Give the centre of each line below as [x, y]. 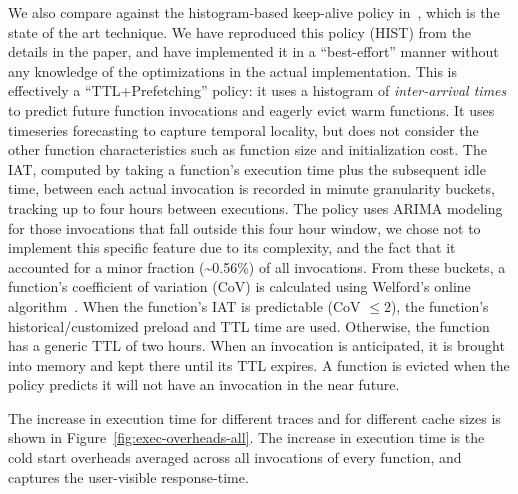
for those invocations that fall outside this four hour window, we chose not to [244, 227]
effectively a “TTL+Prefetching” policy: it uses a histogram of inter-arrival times [257, 90]
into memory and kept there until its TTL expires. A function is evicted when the [259, 364]
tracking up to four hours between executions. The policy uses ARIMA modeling [255, 207]
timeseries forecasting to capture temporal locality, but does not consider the [243, 129]
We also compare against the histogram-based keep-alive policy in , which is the [254, 12]
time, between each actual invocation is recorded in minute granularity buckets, [251, 188]
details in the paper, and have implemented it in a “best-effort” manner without [253, 51]
